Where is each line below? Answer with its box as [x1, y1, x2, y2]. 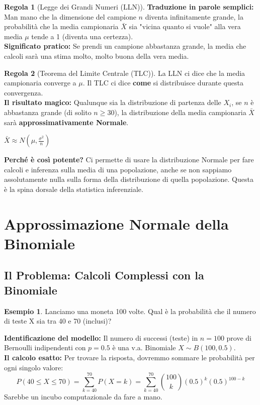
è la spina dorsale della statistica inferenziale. [4, 183, 143, 194]
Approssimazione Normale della [4, 213, 229, 234]
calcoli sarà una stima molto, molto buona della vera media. [4, 50, 189, 61]
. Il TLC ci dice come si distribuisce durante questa [82, 77, 243, 88]
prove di [226, 332, 252, 343]
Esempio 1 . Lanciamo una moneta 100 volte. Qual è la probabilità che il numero [4, 306, 256, 316]
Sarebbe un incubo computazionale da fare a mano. [4, 391, 162, 402]
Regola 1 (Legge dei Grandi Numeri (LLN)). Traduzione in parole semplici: [4, 2, 254, 12]
